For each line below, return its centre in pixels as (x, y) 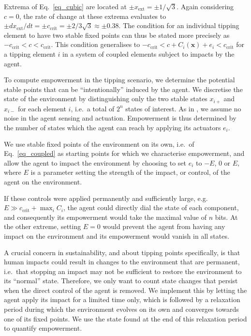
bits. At (226, 217)
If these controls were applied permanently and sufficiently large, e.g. (106, 198)
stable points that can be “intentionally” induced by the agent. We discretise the (123, 89)
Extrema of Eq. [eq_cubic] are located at (66, 6)
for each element (42, 108)
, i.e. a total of (93, 108)
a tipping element (30, 53)
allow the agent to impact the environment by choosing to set (95, 162)
